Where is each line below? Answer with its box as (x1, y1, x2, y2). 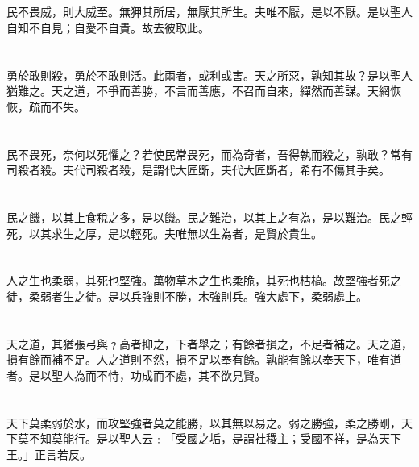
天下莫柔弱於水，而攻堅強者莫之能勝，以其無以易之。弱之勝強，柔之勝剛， (6, 414, 401, 431)
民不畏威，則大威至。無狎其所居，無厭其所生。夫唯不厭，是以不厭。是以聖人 (6, 3, 413, 20)
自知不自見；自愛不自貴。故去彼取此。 (6, 19, 209, 35)
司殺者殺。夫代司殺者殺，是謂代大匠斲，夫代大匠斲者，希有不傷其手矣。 (6, 161, 390, 178)
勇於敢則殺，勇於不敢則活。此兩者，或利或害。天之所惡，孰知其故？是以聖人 (6, 66, 413, 83)
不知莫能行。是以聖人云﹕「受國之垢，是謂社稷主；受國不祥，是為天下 (28, 430, 401, 447)
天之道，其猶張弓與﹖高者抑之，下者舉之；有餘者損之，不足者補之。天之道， (6, 335, 413, 352)
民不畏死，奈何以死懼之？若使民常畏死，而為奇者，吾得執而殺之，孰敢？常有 (6, 145, 413, 162)
